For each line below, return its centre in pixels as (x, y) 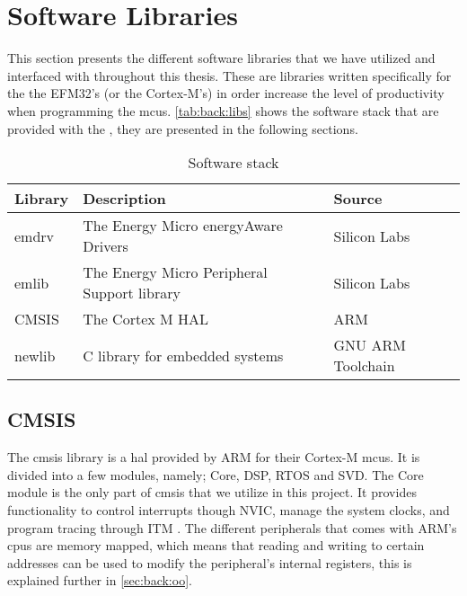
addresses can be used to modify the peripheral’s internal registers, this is (210, 562)
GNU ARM (370, 345)
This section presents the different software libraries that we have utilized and (221, 58)
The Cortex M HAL (146, 319)
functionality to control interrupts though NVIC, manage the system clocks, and (229, 510)
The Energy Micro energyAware (183, 226)
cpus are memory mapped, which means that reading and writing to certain (216, 545)
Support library (132, 293)
